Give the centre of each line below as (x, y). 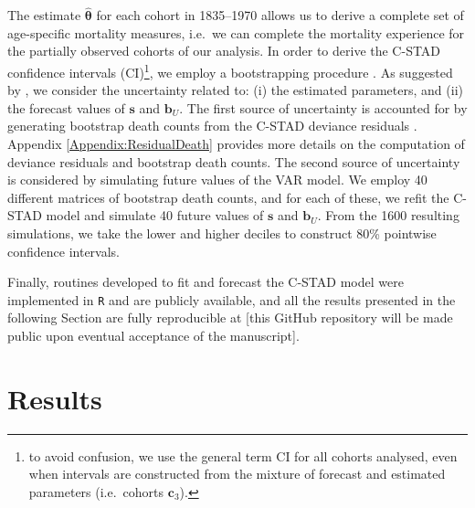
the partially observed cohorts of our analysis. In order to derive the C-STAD (224, 51)
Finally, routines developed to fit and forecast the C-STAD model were (206, 282)
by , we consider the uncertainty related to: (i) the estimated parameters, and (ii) (235, 90)
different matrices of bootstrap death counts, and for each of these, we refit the (228, 197)
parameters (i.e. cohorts (96, 491)
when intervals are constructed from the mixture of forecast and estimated (237, 474)
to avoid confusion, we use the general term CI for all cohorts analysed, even (243, 455)
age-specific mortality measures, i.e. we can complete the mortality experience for (236, 32)
